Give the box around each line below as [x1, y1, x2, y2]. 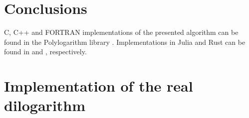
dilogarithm [4, 95, 86, 116]
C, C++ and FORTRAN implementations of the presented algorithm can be [4, 27, 239, 37]
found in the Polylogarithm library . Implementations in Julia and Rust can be [4, 36, 246, 47]
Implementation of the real [4, 76, 193, 96]
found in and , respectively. [4, 46, 87, 57]
